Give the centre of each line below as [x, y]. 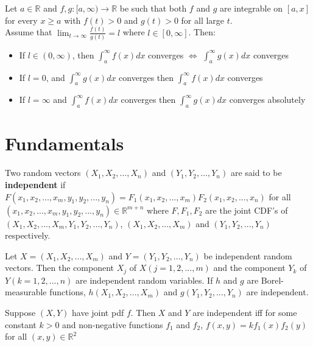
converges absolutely [267, 100]
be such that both [153, 8]
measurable [26, 292]
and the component [249, 268]
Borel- [272, 280]
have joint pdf [98, 312]
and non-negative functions [113, 324]
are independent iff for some [245, 312]
